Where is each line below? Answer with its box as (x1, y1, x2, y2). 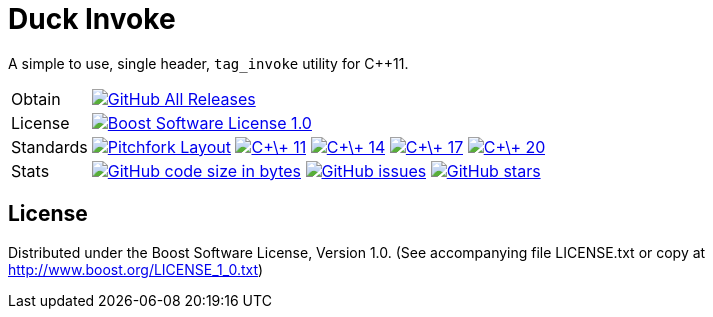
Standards (11, 136, 88, 157)
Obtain (11, 88, 61, 109)
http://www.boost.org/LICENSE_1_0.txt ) (8, 260, 264, 278)
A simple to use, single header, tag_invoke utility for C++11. (8, 54, 409, 72)
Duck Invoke (8, 2, 176, 36)
